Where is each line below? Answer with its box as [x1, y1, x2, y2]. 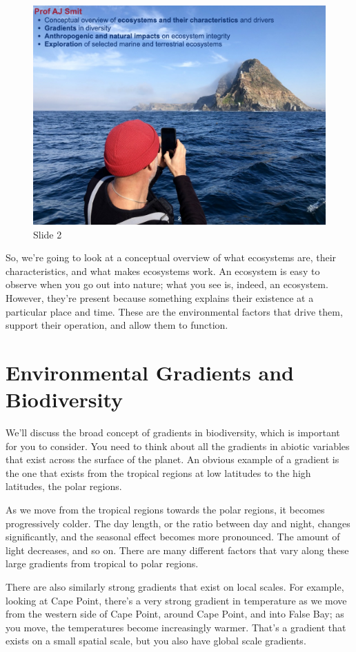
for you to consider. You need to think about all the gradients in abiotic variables [6, 438, 350, 453]
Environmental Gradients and [6, 358, 294, 386]
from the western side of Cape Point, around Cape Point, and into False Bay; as [6, 607, 344, 621]
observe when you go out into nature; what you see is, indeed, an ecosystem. [6, 277, 328, 292]
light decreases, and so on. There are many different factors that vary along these [6, 542, 349, 557]
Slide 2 [33, 227, 62, 241]
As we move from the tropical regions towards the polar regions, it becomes [6, 502, 325, 517]
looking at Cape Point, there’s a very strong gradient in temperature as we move [6, 593, 347, 607]
